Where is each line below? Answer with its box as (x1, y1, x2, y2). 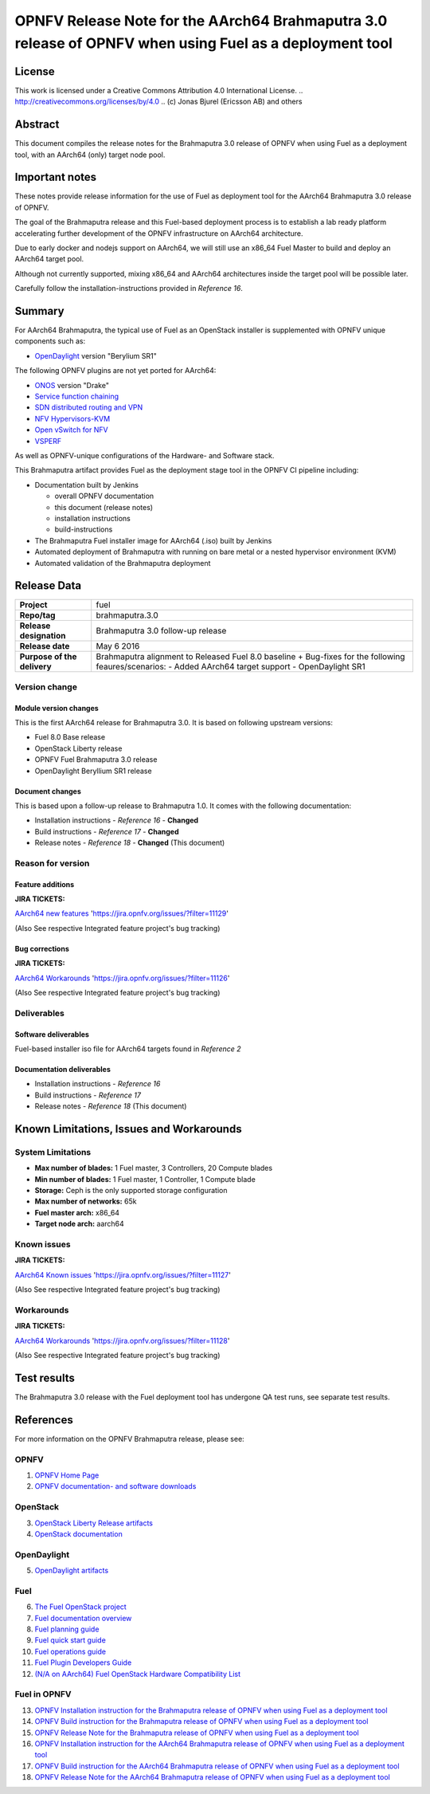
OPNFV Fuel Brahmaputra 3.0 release (34, 755, 158, 764)
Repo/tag (19, 610, 56, 621)
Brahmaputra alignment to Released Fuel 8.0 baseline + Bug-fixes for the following (96, 651, 405, 662)
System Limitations (14, 1146, 92, 1157)
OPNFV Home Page (34, 1470, 100, 1480)
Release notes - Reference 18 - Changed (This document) (34, 838, 225, 848)
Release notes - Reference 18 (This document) (34, 1101, 187, 1111)
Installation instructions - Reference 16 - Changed (34, 815, 199, 825)
